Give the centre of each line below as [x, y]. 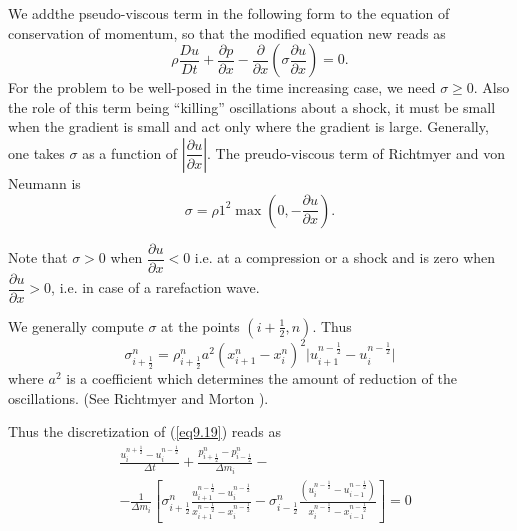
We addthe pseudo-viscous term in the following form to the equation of [229, 13]
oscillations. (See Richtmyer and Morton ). [138, 397]
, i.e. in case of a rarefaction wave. [155, 287]
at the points [200, 325]
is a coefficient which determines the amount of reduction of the [261, 378]
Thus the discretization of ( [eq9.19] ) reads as [145, 431]
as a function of [130, 152]
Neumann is [44, 182]
